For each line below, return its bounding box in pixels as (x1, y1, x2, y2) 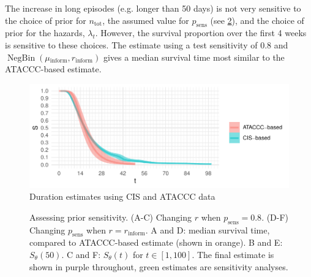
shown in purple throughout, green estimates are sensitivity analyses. (29, 260, 288, 273)
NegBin (7, 53, 36, 63)
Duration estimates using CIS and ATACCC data (29, 190, 215, 203)
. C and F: (61, 248, 101, 261)
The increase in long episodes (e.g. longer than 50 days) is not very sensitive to (5, 2, 301, 14)
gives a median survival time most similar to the (103, 50, 285, 63)
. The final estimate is (192, 248, 274, 261)
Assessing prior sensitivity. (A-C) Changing (29, 210, 192, 223)
